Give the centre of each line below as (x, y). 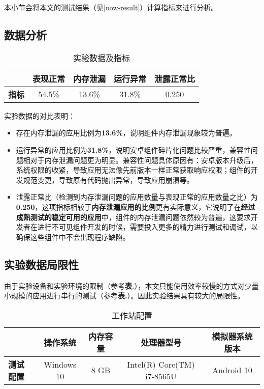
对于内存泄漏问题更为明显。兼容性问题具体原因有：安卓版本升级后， (144, 160)
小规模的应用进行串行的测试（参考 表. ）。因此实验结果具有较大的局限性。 (124, 296)
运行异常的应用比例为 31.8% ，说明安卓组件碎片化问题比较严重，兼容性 (133, 149)
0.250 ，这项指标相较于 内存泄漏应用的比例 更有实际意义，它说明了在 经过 (136, 206)
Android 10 (232, 370)
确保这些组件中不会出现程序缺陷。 (73, 237)
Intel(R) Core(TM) (161, 364)
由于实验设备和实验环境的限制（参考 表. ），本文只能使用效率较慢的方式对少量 (131, 285)
